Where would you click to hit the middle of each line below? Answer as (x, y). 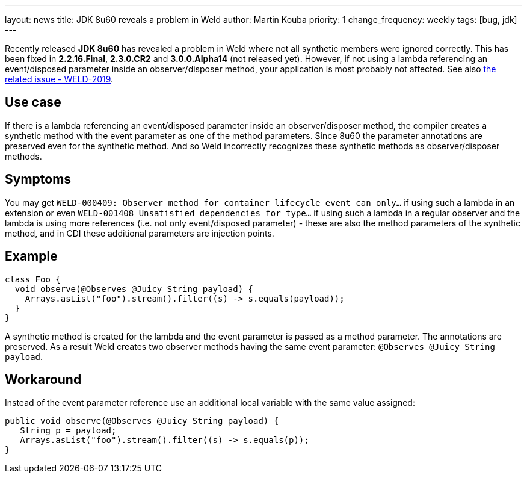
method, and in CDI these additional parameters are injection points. (140, 233)
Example (31, 256)
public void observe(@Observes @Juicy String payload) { (142, 421)
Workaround (43, 379)
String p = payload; (68, 431)
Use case (33, 102)
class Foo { (33, 279)
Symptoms (38, 179)
